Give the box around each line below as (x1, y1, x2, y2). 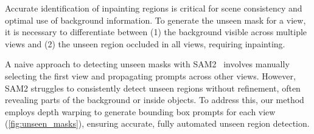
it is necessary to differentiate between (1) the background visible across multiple (5, 25, 307, 38)
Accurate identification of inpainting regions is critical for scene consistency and (5, 2, 302, 14)
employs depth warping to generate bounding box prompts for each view (5, 105, 276, 118)
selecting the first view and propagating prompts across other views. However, (5, 69, 296, 82)
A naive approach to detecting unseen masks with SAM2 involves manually (5, 58, 290, 70)
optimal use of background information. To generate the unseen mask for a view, (5, 13, 306, 26)
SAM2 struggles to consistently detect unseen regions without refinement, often (5, 81, 301, 94)
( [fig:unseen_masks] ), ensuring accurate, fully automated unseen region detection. (5, 117, 310, 130)
